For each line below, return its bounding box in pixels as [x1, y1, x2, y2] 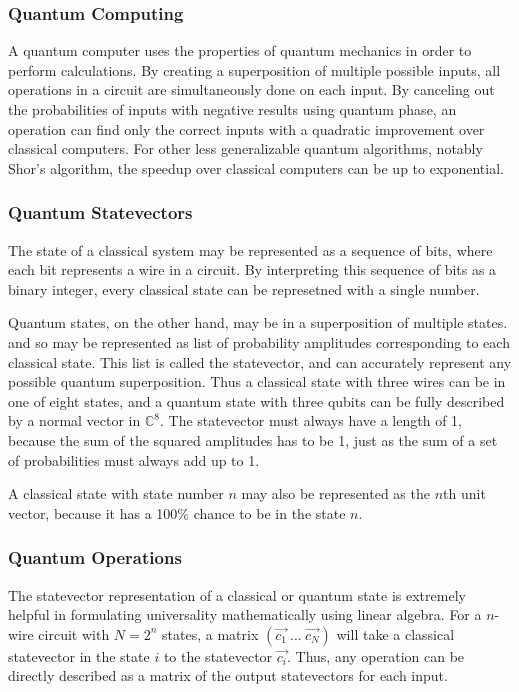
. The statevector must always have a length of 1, [160, 410, 462, 431]
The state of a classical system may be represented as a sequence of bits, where [8, 239, 493, 260]
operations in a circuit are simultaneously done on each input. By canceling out [8, 79, 495, 100]
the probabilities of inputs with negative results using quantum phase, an [8, 99, 457, 119]
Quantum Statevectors [8, 200, 193, 225]
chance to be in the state [193, 502, 346, 523]
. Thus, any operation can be [287, 645, 465, 666]
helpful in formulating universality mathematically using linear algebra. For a [8, 604, 482, 625]
